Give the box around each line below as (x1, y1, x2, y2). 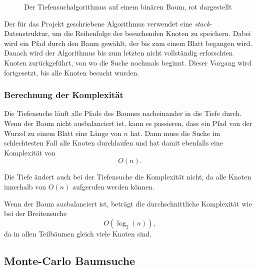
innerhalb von (4, 181, 46, 191)
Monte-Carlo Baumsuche (4, 252, 135, 268)
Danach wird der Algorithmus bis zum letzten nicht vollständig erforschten (4, 47, 233, 58)
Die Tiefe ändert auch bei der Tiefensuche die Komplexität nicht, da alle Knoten (4, 171, 251, 182)
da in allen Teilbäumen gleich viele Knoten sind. (4, 228, 152, 238)
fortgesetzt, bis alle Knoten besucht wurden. (4, 67, 139, 77)
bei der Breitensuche (4, 208, 67, 218)
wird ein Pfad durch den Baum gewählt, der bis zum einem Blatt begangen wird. (4, 37, 252, 48)
